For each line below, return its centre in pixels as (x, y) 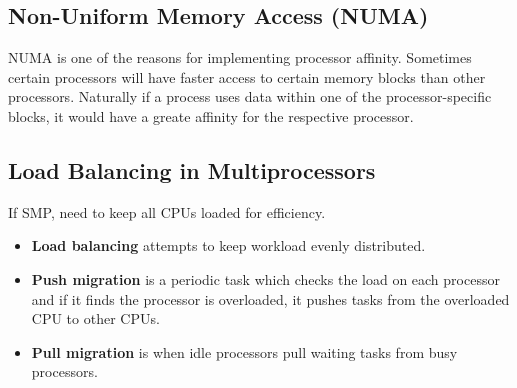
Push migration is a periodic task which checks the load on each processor (265, 278)
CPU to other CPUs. (95, 318)
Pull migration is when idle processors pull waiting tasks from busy (244, 351)
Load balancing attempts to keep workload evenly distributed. (228, 245)
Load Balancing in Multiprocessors (192, 169)
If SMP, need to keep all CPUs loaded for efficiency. (167, 211)
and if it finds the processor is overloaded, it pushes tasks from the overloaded (270, 298)
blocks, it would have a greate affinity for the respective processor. (211, 115)
